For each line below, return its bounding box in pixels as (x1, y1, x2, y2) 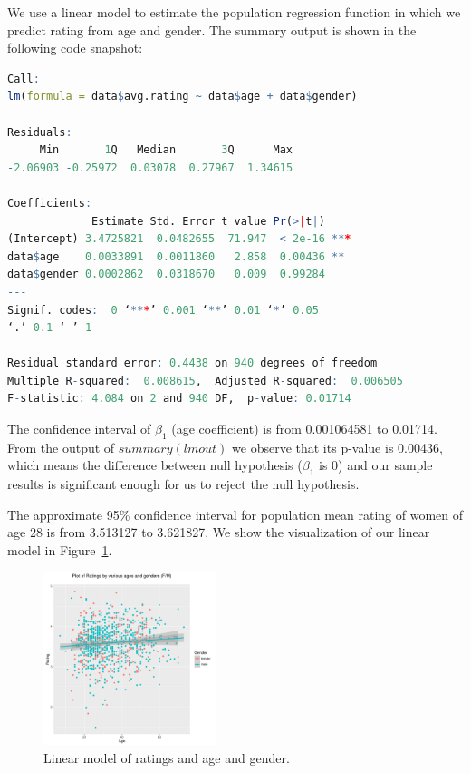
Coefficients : (7, 196, 92, 210)
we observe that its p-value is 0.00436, (232, 437, 443, 456)
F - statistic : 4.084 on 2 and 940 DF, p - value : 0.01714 (7, 392, 351, 406)
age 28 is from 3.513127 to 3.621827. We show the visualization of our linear (7, 523, 430, 542)
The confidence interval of (7, 419, 151, 438)
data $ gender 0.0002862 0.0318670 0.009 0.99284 (7, 268, 325, 281)
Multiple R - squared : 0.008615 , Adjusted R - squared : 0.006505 (7, 374, 403, 387)
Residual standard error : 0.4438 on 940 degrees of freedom (7, 357, 378, 370)
